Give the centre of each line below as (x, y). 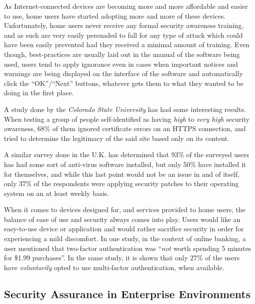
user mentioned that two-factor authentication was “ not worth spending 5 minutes (127, 248)
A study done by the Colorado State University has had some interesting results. (125, 109)
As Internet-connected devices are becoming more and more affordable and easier (126, 6)
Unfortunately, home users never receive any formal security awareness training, (124, 25)
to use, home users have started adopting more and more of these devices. (115, 15)
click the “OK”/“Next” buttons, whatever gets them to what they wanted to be (124, 83)
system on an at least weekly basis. (57, 193)
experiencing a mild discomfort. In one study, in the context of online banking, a (125, 238)
